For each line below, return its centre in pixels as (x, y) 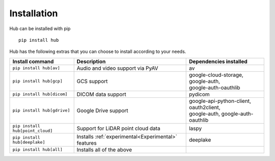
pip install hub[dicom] (40, 94)
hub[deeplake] (29, 142)
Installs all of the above (104, 149)
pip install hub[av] (36, 68)
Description (91, 61)
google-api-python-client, (220, 101)
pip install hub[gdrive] (41, 110)
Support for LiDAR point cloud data (118, 128)
